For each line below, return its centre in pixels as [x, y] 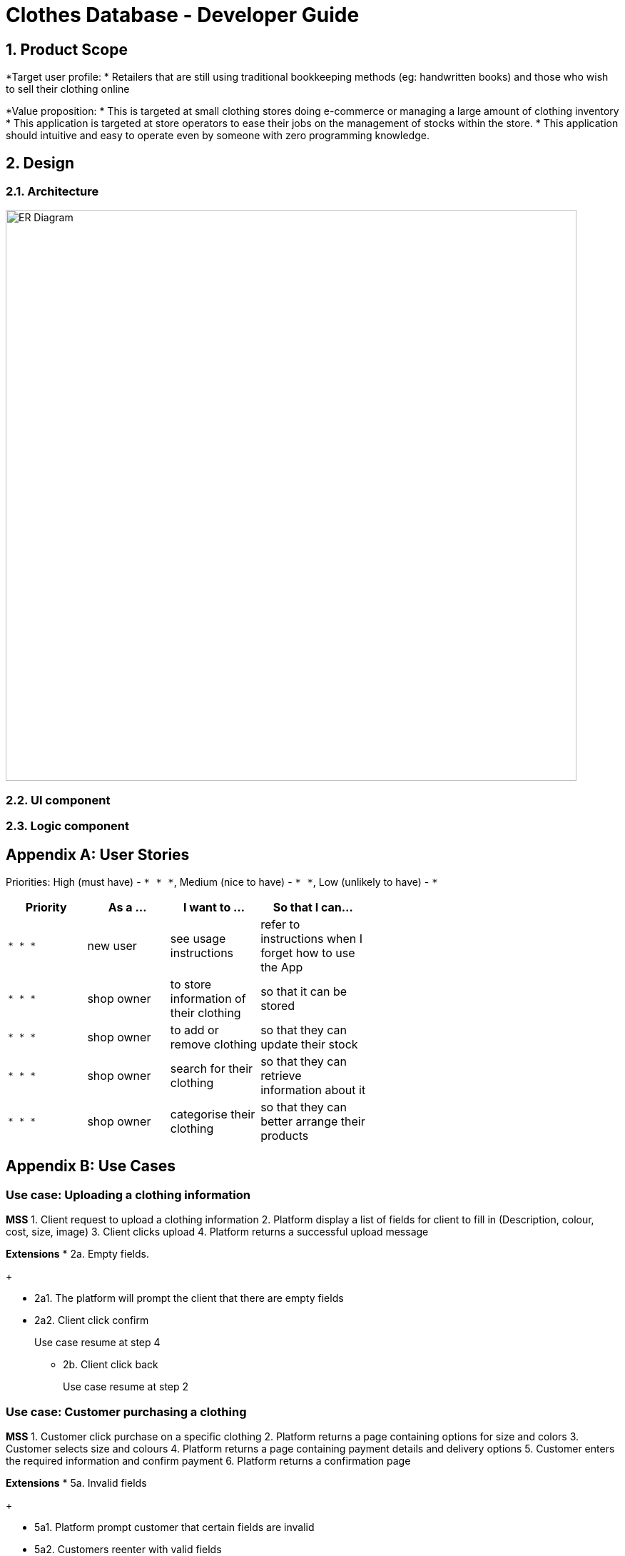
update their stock [309, 1044]
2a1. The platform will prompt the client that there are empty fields [189, 1298]
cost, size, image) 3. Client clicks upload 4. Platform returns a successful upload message [217, 1232]
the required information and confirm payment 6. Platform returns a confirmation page [208, 1460]
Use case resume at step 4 [97, 1343]
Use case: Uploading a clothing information [128, 1194]
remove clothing [214, 1044]
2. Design [40, 163]
